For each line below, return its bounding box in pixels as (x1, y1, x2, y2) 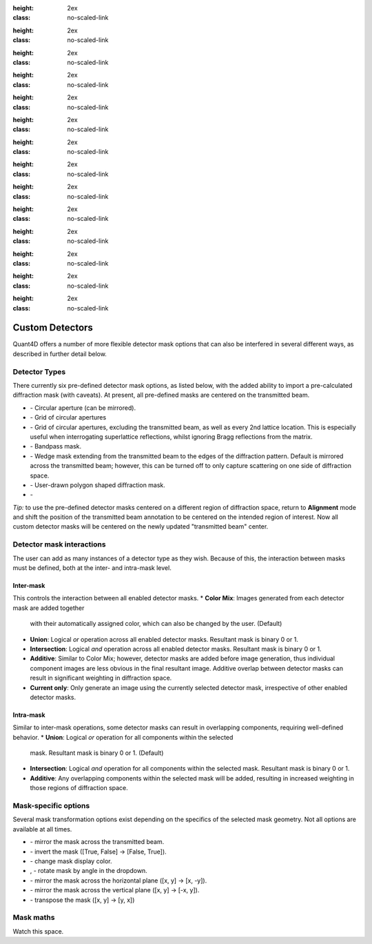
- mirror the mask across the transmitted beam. (30, 838, 165, 846)
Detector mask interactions (12, 540, 106, 549)
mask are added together (12, 604, 85, 612)
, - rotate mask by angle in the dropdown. (30, 867, 147, 875)
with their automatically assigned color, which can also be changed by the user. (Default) (30, 620, 282, 628)
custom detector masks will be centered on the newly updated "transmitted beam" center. (12, 522, 269, 531)
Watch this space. (12, 927, 64, 935)
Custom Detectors (12, 322, 93, 334)
